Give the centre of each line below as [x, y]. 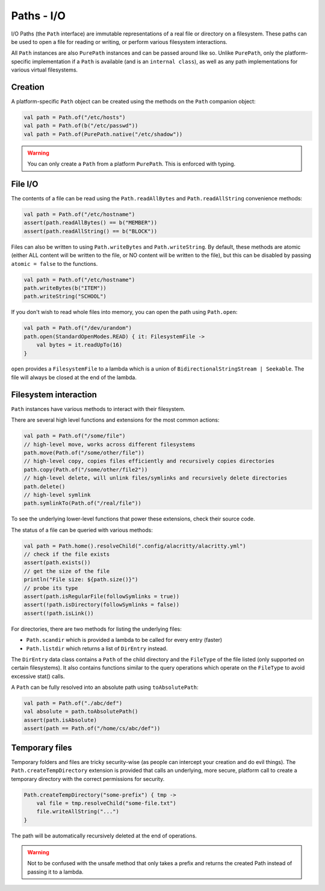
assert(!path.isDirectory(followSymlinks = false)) [102, 605]
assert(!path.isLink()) [59, 613]
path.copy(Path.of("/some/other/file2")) [86, 470]
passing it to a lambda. [55, 872]
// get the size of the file [67, 571]
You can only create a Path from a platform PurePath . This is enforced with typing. [132, 164]
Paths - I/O [39, 16]
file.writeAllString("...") [78, 812]
